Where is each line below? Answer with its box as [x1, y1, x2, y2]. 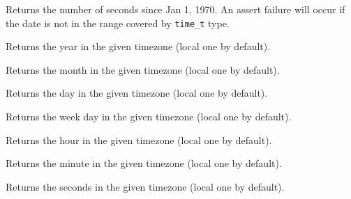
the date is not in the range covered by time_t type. [6, 15, 230, 30]
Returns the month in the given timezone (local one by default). [6, 62, 280, 77]
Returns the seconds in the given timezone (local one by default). [6, 179, 285, 193]
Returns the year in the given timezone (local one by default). [6, 39, 271, 54]
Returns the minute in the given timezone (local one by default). [6, 156, 282, 170]
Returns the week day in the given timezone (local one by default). [6, 109, 292, 124]
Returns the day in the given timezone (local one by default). [6, 86, 268, 100]
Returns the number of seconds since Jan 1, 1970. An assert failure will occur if [6, 2, 345, 16]
